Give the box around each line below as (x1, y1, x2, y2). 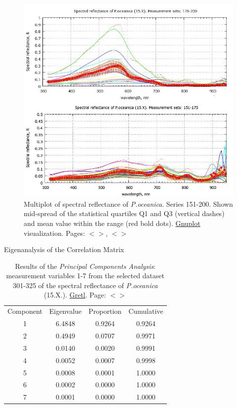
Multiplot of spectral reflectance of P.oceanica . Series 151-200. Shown (24, 198, 233, 209)
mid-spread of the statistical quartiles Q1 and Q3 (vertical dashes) (24, 208, 225, 219)
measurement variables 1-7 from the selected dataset (6, 270, 164, 281)
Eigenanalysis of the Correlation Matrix (4, 244, 124, 255)
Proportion (88, 306, 122, 316)
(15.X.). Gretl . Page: (44, 290, 106, 300)
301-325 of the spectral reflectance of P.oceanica (13, 280, 158, 290)
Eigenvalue (49, 306, 82, 316)
